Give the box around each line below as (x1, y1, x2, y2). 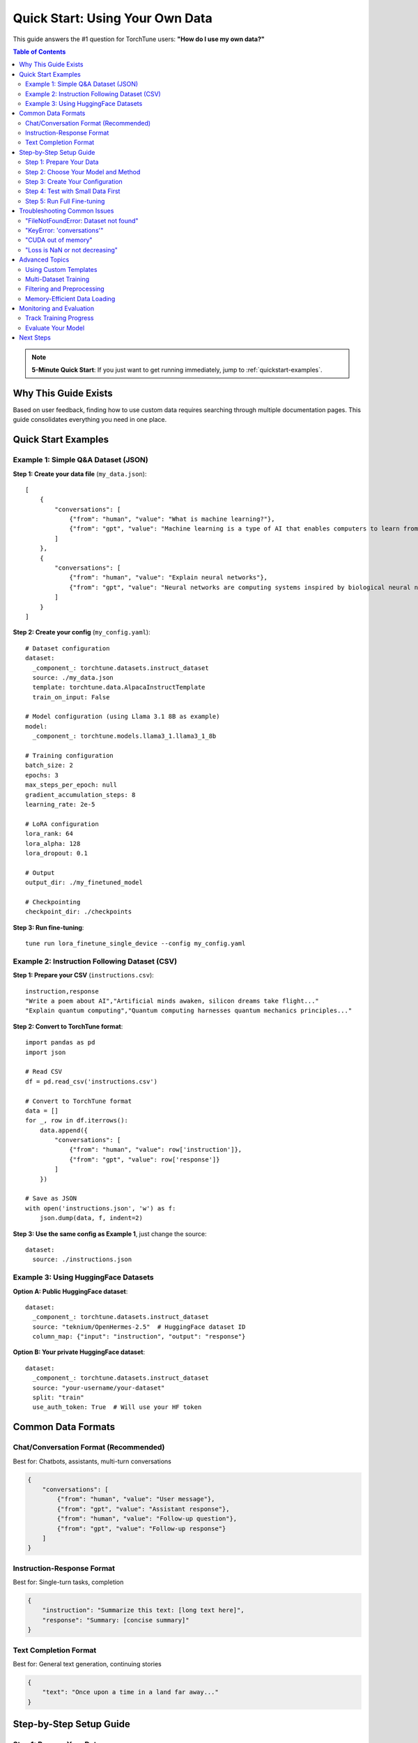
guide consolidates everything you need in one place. (13, 416, 167, 424)
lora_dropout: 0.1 (25, 849, 88, 857)
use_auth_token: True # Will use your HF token (32, 1403, 202, 1411)
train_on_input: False (32, 693, 110, 701)
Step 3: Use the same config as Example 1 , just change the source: (13, 1229, 207, 1238)
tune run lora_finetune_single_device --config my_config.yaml (25, 940, 246, 947)
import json (25, 1048, 66, 1056)
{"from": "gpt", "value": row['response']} (69, 1155, 220, 1164)
